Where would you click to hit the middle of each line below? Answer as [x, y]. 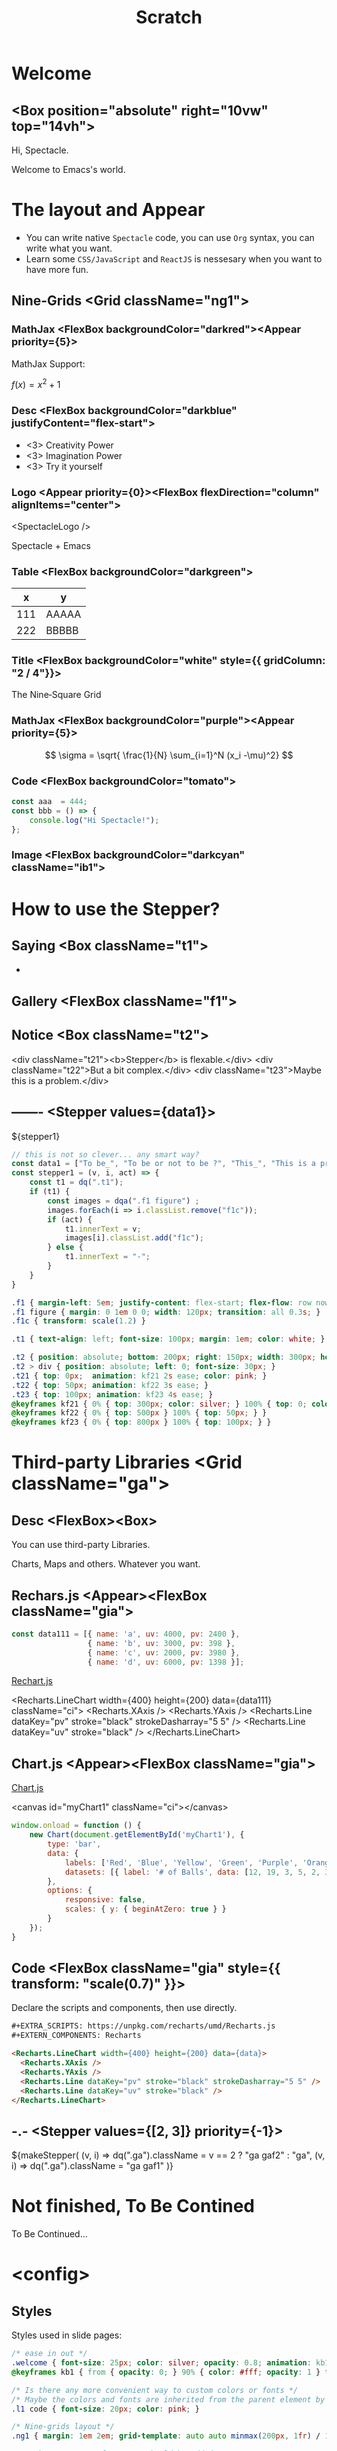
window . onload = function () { [76, 1826]
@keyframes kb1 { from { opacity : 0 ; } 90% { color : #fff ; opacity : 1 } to [172, 2372]
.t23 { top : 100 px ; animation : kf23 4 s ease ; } [112, 1394]
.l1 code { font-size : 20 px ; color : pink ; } [105, 2409]
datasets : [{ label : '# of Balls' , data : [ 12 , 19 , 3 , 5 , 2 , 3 [197, 1872]
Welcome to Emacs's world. [68, 169]
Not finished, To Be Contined [133, 2206]
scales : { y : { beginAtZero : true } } [145, 1909]
